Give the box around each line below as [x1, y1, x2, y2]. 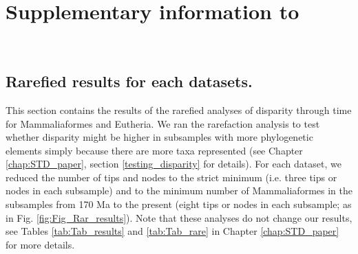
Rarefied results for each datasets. [6, 71, 253, 92]
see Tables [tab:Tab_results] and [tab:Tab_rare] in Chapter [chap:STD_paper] [6, 224, 339, 238]
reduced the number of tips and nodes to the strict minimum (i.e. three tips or [6, 170, 337, 184]
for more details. [6, 237, 75, 251]
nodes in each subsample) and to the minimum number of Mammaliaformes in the [6, 183, 352, 198]
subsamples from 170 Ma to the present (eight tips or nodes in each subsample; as [6, 197, 352, 211]
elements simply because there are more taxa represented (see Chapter [6, 143, 303, 157]
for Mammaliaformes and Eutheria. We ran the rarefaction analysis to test [6, 116, 320, 130]
